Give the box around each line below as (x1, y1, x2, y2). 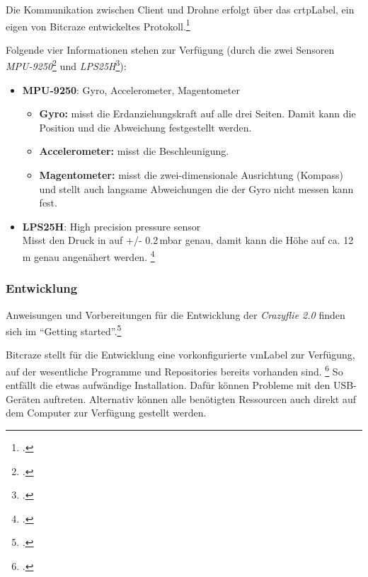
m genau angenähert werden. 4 (22, 247, 155, 264)
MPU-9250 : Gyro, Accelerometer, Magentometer (22, 82, 240, 97)
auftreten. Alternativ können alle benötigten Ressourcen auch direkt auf (43, 391, 356, 406)
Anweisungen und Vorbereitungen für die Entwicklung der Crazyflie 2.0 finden (6, 307, 345, 322)
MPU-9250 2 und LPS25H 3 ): (6, 57, 127, 74)
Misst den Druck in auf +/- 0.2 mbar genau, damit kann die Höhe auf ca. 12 (22, 233, 354, 247)
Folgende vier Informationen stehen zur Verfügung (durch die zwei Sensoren (6, 42, 335, 57)
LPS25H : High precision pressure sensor (22, 218, 201, 233)
